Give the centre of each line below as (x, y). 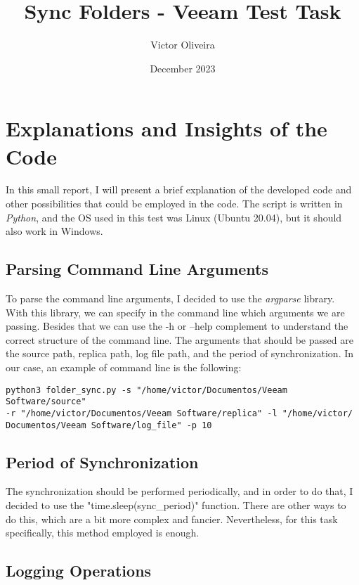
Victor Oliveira (183, 45)
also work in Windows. (54, 231)
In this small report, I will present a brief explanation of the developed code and (179, 189)
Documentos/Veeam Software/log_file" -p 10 (109, 425)
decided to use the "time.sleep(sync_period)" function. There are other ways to (176, 505)
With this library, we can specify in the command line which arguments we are (175, 312)
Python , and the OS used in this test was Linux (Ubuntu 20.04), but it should (174, 217)
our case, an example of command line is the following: (124, 367)
